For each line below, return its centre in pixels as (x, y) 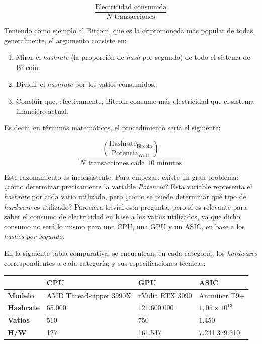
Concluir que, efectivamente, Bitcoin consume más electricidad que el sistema (135, 101)
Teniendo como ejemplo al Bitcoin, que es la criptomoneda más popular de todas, (130, 30)
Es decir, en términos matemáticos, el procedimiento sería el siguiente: (112, 128)
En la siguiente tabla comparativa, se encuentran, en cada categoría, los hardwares (131, 253)
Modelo (21, 295)
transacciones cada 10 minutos (135, 163)
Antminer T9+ (222, 295)
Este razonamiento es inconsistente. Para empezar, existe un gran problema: (121, 177)
